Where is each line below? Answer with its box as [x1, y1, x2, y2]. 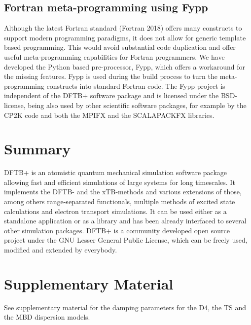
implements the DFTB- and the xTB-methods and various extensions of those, [4, 186, 242, 197]
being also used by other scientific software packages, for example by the [28, 100, 247, 110]
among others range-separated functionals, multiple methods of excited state [4, 196, 235, 207]
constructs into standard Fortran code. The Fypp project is [46, 80, 225, 91]
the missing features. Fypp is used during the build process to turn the [4, 71, 217, 81]
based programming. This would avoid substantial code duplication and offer [4, 42, 236, 52]
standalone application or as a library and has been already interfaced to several [4, 216, 247, 226]
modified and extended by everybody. [4, 245, 117, 255]
